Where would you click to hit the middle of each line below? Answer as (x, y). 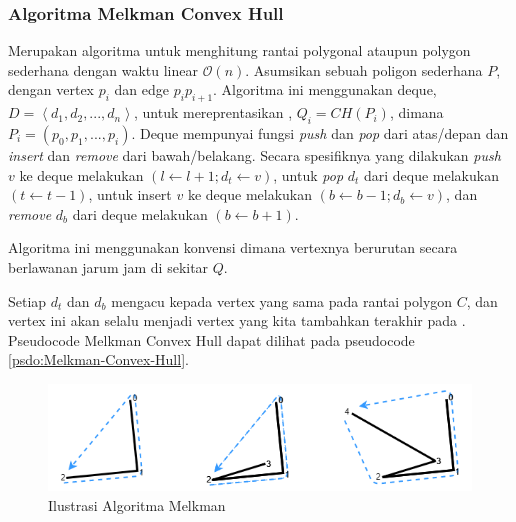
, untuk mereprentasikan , (213, 112)
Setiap (27, 300)
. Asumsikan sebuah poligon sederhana (364, 69)
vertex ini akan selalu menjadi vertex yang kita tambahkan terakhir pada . (237, 320)
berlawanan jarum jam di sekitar (108, 266)
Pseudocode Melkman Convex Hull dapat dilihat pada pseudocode (211, 339)
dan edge (141, 89)
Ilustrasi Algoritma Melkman (137, 504)
